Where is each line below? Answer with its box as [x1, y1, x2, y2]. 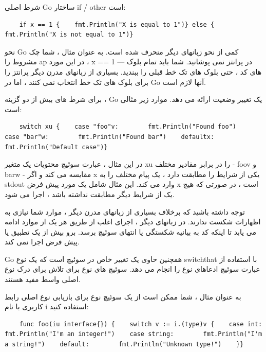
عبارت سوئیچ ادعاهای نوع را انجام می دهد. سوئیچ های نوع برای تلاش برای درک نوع [5, 263, 260, 274]
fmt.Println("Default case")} [5, 143, 108, 151]
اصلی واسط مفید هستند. [5, 274, 81, 285]
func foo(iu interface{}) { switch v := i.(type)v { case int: [19, 320, 262, 328]
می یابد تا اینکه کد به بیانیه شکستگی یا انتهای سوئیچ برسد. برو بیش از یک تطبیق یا [5, 226, 256, 237]
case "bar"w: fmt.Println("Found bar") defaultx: [5, 133, 215, 140]
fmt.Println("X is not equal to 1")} [5, 31, 134, 39]
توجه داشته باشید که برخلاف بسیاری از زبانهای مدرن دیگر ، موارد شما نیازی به [5, 206, 245, 217]
